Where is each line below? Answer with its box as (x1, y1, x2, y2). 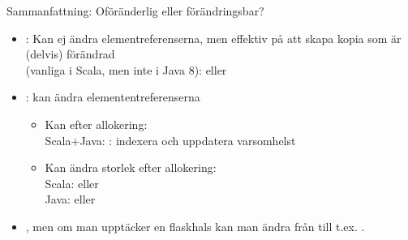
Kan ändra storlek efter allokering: (45, 159, 217, 176)
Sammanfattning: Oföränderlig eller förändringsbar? (6, 2, 264, 19)
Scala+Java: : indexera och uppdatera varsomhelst (45, 131, 296, 148)
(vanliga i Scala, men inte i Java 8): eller (25, 61, 227, 78)
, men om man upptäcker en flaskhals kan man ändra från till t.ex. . (25, 217, 365, 234)
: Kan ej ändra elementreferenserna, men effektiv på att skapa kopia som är (25, 29, 402, 46)
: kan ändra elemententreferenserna (25, 88, 200, 105)
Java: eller (45, 191, 96, 208)
